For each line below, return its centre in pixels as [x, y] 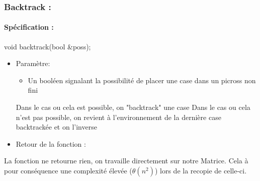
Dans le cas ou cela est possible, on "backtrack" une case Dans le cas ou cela [133, 107]
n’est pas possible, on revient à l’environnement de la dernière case [118, 117]
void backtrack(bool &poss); [48, 46]
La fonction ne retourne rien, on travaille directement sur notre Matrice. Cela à [126, 161]
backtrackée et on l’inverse [56, 127]
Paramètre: [33, 63]
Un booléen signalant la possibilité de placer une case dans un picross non [142, 80]
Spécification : [29, 27]
